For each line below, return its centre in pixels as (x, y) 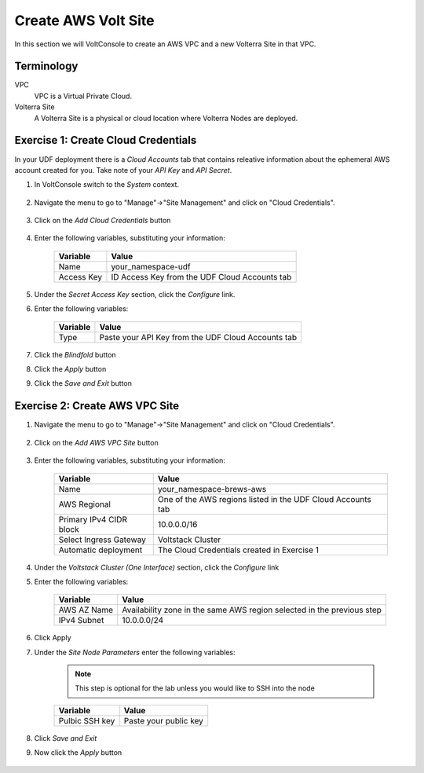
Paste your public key (164, 720)
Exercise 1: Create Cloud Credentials (106, 140)
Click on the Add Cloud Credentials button (102, 221)
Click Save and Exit (66, 738)
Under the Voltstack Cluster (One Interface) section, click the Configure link (157, 567)
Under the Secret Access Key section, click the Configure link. (135, 294)
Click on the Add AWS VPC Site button (96, 442)
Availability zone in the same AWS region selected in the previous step (252, 610)
